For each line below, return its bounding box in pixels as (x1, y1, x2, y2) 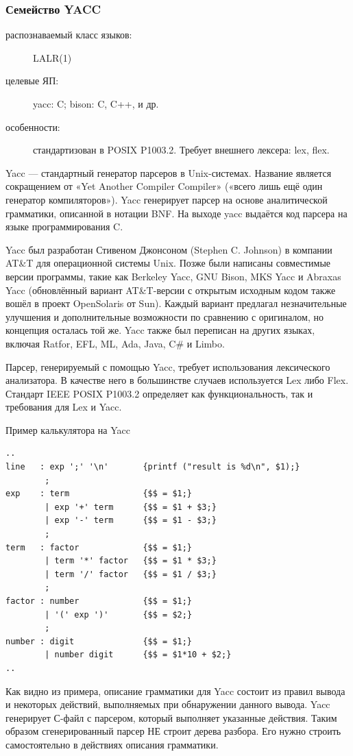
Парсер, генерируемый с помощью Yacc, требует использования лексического (5, 359, 330, 374)
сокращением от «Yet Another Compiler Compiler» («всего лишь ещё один (5, 179, 323, 193)
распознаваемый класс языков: (5, 27, 132, 42)
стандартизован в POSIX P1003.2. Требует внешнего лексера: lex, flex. (33, 143, 330, 157)
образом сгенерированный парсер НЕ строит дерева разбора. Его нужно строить (5, 724, 341, 738)
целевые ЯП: (5, 73, 59, 88)
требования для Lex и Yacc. (5, 400, 122, 414)
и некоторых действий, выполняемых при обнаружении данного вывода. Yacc (5, 697, 330, 711)
